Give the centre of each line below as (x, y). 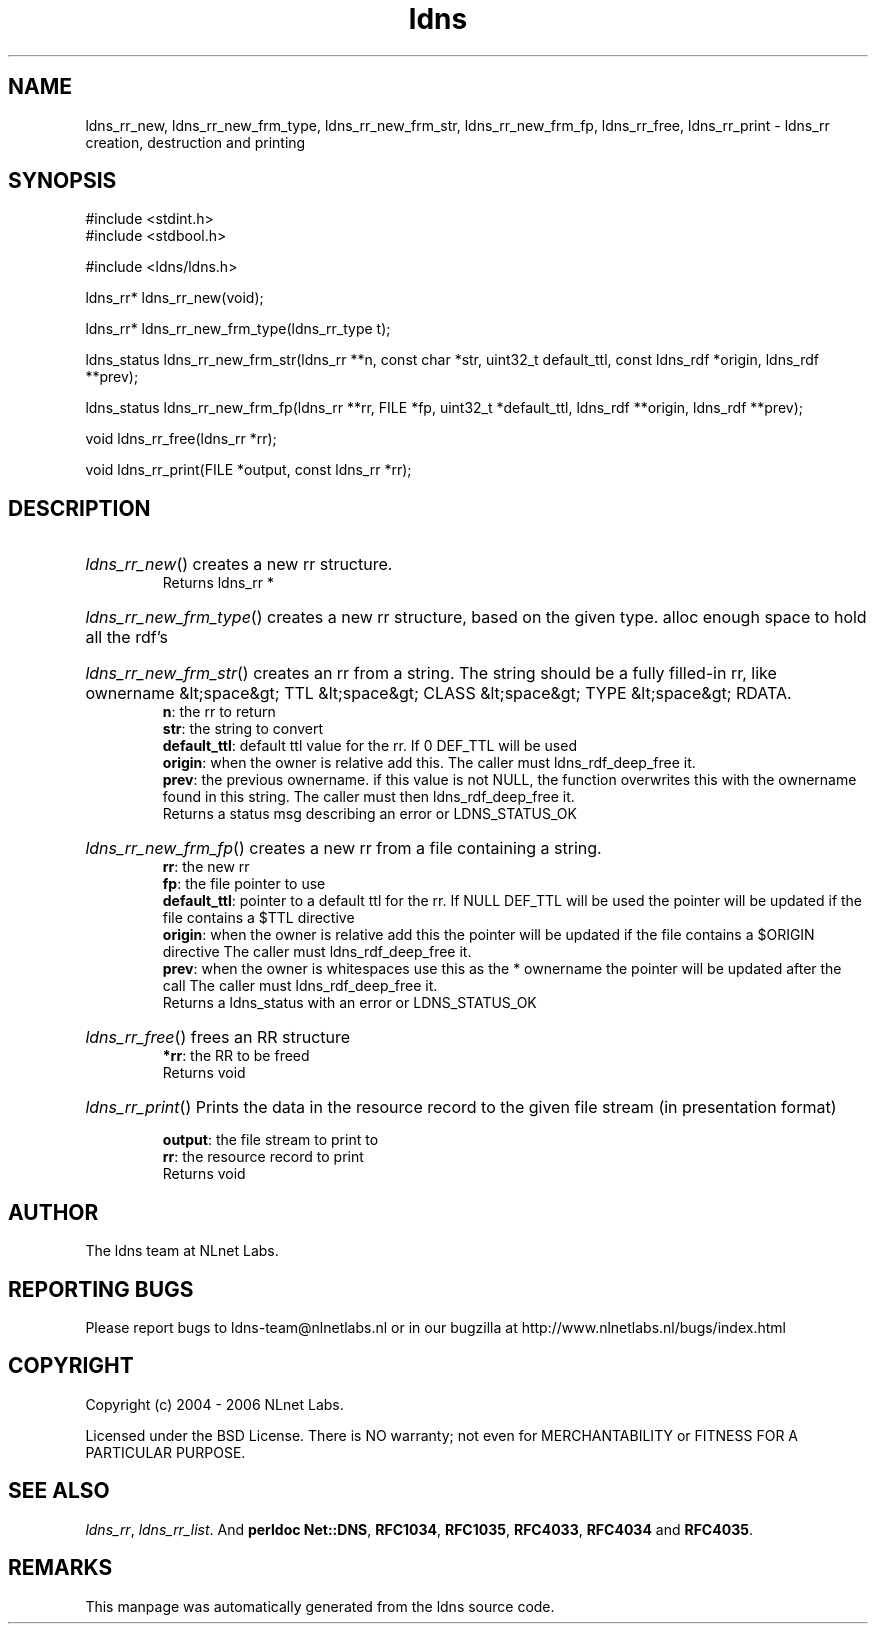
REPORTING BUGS (101, 1289)
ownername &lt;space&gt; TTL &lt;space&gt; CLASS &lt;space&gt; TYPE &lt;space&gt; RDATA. (438, 693)
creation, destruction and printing (195, 142)
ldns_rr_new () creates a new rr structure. (239, 564)
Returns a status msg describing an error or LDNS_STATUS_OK (369, 814)
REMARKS (60, 1568)
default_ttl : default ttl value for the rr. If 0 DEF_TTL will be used (369, 746)
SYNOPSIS (62, 181)
